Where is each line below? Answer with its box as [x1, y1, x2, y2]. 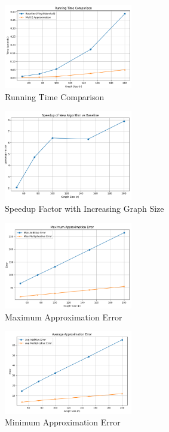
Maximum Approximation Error [5, 310, 122, 323]
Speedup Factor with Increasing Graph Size [5, 202, 164, 215]
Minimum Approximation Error [5, 416, 121, 428]
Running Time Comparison [5, 90, 105, 103]
